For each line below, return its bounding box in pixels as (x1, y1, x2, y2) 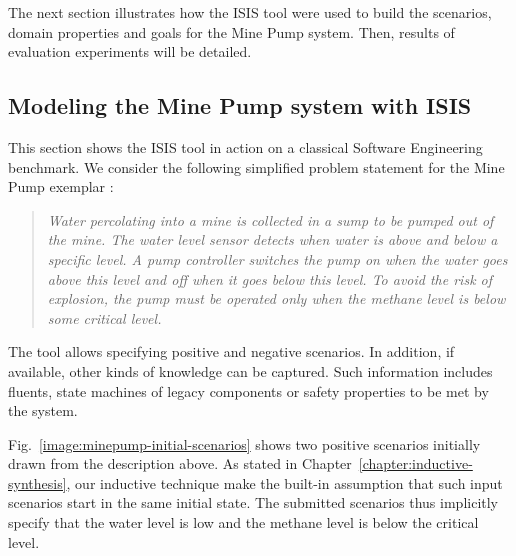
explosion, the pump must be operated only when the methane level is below (47, 288, 506, 309)
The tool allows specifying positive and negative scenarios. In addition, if (8, 341, 455, 362)
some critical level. (47, 307, 162, 328)
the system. (8, 400, 78, 421)
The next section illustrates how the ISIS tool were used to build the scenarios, (8, 2, 492, 22)
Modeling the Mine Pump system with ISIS (8, 90, 472, 121)
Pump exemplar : (8, 176, 114, 197)
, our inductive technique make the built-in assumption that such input (66, 472, 503, 493)
